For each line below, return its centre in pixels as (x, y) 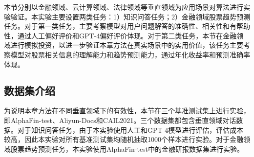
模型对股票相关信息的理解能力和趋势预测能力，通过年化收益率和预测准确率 (130, 54)
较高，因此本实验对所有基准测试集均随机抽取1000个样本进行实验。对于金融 (124, 139)
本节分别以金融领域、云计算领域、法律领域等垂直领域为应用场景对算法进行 (124, 7)
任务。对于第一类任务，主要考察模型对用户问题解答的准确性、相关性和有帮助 (127, 26)
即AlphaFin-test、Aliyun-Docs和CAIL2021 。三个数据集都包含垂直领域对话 (120, 120)
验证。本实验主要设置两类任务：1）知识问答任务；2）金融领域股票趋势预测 (130, 16)
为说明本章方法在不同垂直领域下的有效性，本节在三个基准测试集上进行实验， (127, 111)
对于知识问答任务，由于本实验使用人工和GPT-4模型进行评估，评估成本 (130, 130)
